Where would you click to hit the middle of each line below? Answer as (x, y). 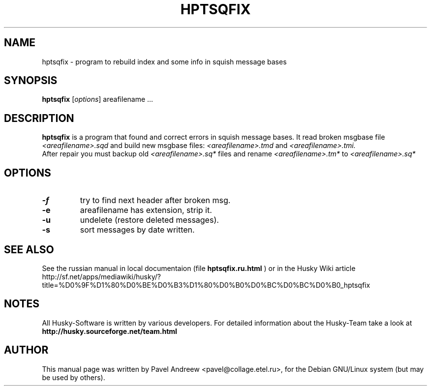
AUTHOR (26, 350)
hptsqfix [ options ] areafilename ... (98, 99)
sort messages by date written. (137, 230)
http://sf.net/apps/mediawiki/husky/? (101, 276)
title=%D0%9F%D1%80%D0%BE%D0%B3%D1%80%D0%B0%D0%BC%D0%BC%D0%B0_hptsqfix (206, 285)
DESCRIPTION (39, 118)
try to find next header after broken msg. (155, 200)
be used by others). (74, 377)
